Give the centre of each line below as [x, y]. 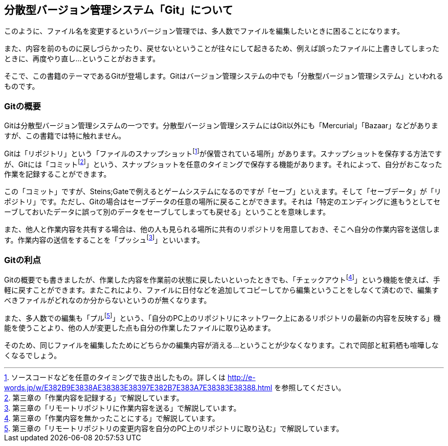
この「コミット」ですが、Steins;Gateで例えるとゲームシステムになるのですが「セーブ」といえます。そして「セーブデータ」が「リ [223, 192]
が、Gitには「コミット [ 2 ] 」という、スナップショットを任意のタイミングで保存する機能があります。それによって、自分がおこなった [223, 163]
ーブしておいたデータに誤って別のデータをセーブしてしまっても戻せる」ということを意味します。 [167, 212]
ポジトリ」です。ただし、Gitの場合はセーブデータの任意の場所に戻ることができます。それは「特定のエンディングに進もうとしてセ [222, 202]
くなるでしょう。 [33, 356]
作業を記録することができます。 [58, 174]
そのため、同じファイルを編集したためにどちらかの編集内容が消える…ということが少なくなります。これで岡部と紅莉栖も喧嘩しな [221, 345]
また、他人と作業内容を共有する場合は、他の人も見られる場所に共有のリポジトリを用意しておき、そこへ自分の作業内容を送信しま [222, 229]
